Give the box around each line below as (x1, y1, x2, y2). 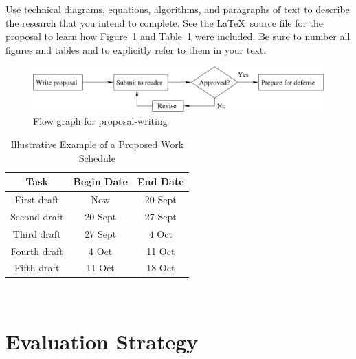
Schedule (78, 150, 115, 165)
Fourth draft (10, 243, 63, 258)
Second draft (10, 209, 64, 223)
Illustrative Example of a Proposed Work (10, 136, 184, 151)
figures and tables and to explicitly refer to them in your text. (5, 42, 267, 57)
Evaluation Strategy (5, 327, 199, 356)
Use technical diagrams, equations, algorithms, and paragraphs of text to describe (5, 2, 350, 16)
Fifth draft (14, 260, 60, 275)
